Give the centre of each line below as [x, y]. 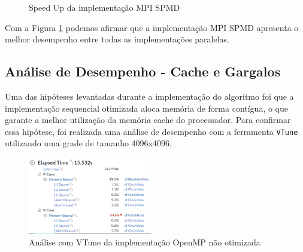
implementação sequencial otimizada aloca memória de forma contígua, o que [147, 108]
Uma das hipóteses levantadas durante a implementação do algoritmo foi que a [149, 96]
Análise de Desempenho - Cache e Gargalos [143, 71]
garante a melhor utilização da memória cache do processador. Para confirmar [148, 120]
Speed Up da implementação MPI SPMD [104, 7]
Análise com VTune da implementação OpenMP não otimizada [145, 242]
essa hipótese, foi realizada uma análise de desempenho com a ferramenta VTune [151, 131]
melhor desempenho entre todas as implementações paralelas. [117, 39]
